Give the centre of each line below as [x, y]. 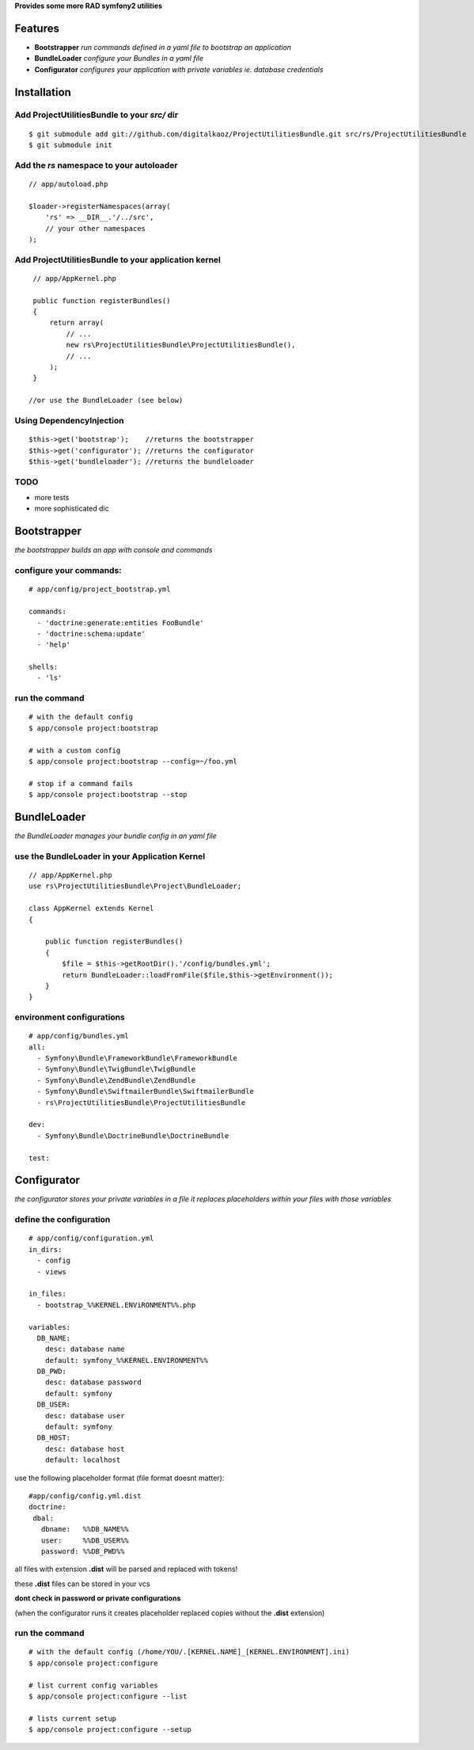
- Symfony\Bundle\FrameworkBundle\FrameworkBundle [137, 1058]
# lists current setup [73, 1718]
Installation [43, 92]
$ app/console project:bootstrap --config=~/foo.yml [133, 761]
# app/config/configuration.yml [91, 1238]
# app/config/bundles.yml [79, 1036]
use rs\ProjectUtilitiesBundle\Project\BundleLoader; [135, 886]
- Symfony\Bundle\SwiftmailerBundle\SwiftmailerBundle [146, 1091]
